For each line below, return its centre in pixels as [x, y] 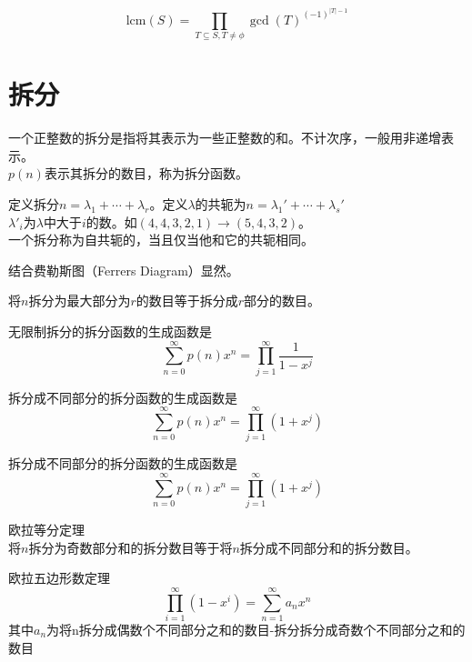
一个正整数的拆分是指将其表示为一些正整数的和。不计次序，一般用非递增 [225, 138]
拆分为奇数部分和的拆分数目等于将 [131, 547]
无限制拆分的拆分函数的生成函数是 [110, 331]
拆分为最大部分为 [80, 301]
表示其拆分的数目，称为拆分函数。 [146, 173]
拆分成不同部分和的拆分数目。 [329, 547]
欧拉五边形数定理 [59, 578]
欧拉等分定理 [46, 530]
